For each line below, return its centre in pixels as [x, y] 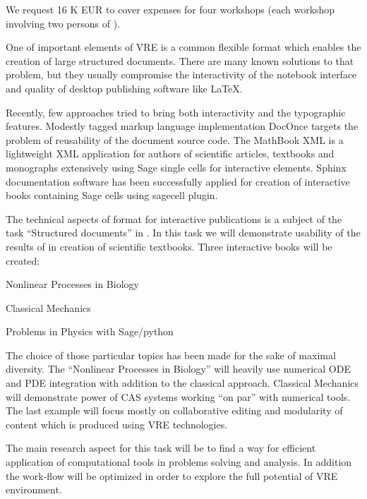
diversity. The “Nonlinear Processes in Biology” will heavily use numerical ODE [178, 369]
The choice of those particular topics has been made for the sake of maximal [171, 355]
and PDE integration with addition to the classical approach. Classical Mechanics [182, 383]
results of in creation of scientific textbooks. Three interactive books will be [169, 246]
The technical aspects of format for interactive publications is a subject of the [174, 218]
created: [23, 260]
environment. [34, 489]
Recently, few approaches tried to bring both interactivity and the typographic [176, 112]
